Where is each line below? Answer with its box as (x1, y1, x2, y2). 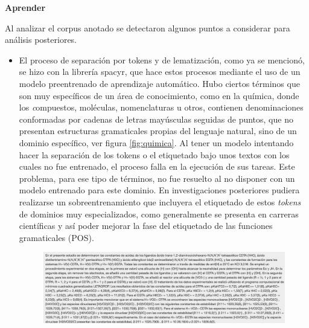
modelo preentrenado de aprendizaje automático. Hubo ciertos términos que (19, 77, 300, 89)
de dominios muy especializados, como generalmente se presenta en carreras (19, 207, 299, 220)
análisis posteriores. (5, 33, 77, 46)
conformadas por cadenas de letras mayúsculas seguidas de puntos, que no (19, 112, 293, 125)
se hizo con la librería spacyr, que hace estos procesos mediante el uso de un (19, 65, 301, 78)
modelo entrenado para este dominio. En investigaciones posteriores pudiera (19, 184, 300, 196)
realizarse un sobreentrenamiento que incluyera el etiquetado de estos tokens (19, 195, 301, 208)
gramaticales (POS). (19, 231, 94, 243)
